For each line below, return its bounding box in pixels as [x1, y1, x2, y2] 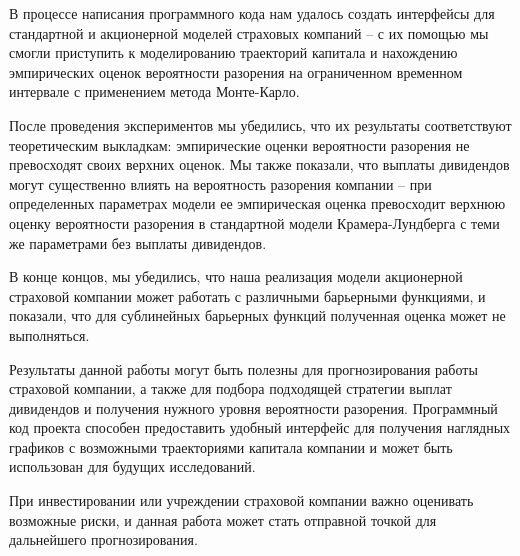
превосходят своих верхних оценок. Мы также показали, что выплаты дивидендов [9, 154, 510, 175]
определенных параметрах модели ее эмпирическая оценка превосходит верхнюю [9, 193, 506, 214]
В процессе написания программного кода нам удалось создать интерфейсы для [9, 3, 495, 23]
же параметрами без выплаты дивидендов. [9, 232, 267, 253]
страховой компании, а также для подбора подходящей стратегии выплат [9, 378, 452, 399]
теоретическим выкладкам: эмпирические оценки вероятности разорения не [9, 134, 470, 155]
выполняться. [9, 324, 90, 345]
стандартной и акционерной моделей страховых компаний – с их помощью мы [9, 22, 489, 43]
